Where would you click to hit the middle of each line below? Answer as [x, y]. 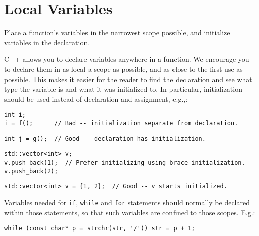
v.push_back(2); [31, 171]
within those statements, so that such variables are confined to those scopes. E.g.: [130, 212]
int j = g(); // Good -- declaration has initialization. [105, 139]
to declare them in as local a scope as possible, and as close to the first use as [123, 69]
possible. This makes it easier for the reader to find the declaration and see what [128, 79]
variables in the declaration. [47, 42]
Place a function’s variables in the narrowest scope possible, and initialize [117, 32]
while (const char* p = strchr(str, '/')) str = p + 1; [100, 229]
